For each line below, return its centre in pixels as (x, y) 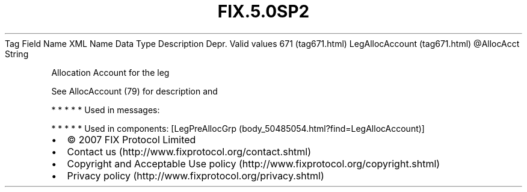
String (17, 54)
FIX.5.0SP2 (263, 11)
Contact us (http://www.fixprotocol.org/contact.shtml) (189, 151)
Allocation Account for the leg (110, 72)
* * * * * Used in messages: (106, 110)
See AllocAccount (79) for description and (134, 91)
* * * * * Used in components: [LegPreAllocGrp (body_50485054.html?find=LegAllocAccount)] (238, 128)
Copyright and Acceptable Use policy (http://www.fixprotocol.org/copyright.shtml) (254, 163)
